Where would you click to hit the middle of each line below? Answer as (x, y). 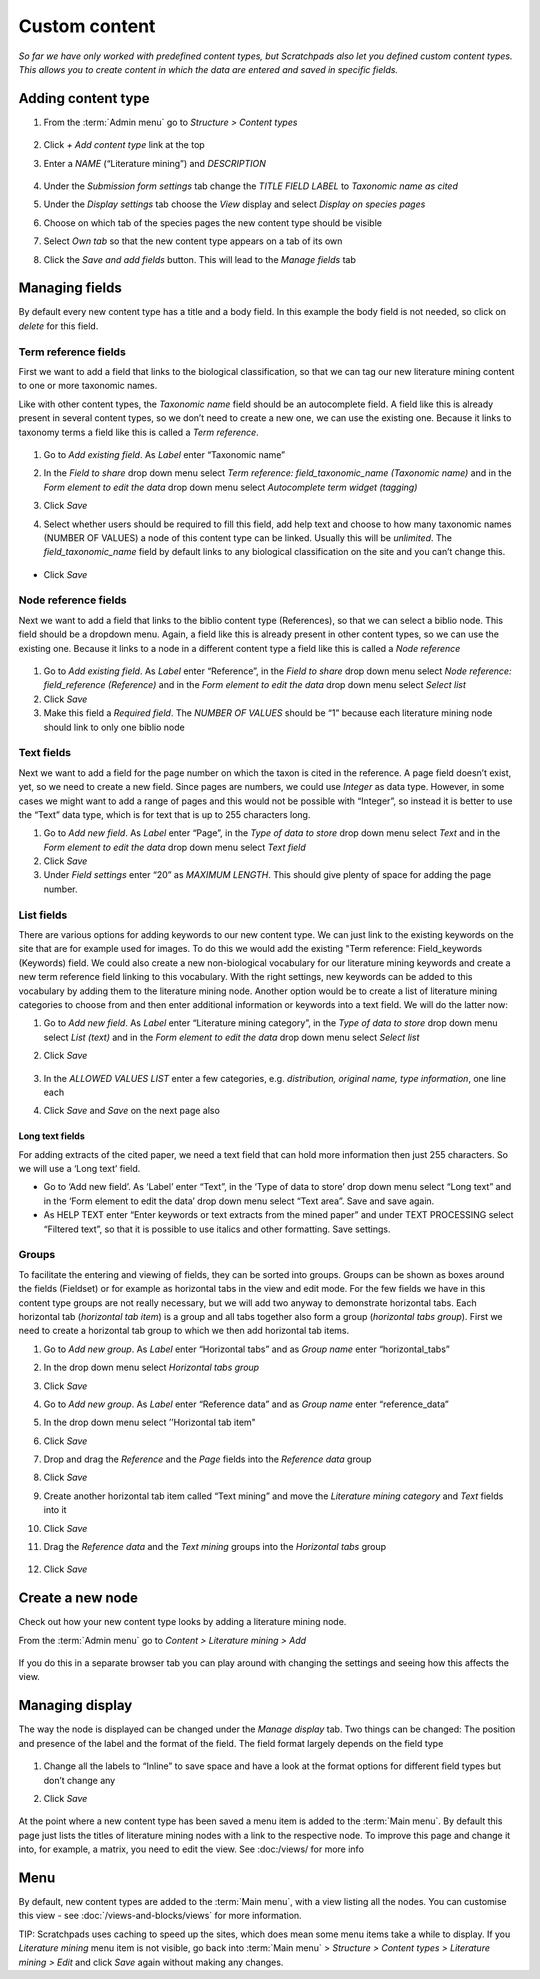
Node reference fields (72, 600)
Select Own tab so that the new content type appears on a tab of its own (193, 241)
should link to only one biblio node (114, 727)
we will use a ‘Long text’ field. (79, 1169)
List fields (43, 915)
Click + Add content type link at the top (124, 145)
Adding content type (84, 98)
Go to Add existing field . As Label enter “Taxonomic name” (164, 454)
